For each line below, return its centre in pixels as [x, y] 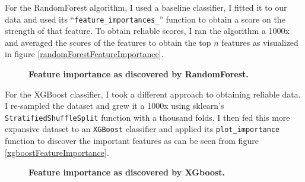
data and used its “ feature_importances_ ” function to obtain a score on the [145, 19]
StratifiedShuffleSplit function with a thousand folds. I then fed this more [147, 117]
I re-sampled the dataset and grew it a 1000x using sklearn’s [115, 106]
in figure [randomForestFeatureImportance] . [84, 54]
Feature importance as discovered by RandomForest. [139, 74]
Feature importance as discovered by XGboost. [127, 172]
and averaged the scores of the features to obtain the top [108, 42]
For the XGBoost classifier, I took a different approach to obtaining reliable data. [153, 94]
